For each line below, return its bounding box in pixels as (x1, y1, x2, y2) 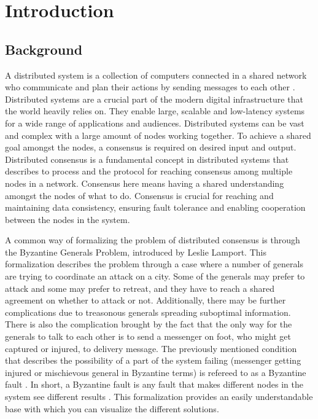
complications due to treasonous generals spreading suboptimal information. (5, 305, 291, 318)
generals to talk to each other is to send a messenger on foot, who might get (5, 330, 291, 343)
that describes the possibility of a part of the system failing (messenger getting (5, 354, 301, 367)
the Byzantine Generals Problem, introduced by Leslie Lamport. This (5, 245, 266, 258)
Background (5, 39, 83, 58)
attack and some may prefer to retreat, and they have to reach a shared (5, 281, 275, 294)
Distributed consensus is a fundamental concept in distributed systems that (5, 152, 289, 165)
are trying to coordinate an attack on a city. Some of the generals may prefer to (5, 270, 305, 283)
